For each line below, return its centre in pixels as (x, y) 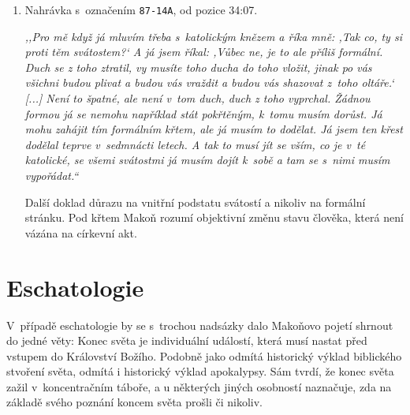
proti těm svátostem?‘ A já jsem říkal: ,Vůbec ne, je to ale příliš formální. (204, 52)
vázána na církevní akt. (81, 232)
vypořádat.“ (52, 175)
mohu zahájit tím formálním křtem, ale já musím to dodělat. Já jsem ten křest (214, 129)
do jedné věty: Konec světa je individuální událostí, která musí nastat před (187, 340)
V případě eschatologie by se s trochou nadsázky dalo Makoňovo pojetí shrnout (200, 325)
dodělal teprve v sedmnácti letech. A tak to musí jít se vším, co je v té (195, 144)
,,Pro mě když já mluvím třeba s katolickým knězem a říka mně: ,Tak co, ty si (213, 36)
